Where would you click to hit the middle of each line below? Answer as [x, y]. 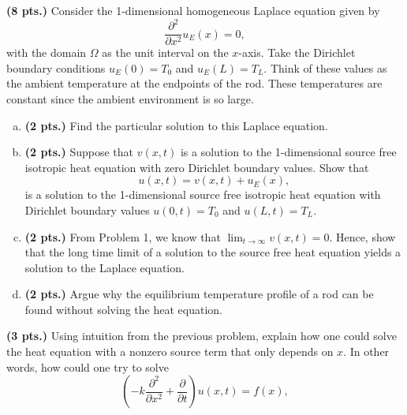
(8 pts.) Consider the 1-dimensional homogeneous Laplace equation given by [193, 10]
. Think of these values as [325, 67]
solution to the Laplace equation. [105, 267]
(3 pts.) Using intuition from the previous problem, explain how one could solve [202, 336]
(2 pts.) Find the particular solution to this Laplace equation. [176, 125]
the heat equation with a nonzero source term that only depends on [170, 351]
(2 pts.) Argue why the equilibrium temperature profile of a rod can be [199, 294]
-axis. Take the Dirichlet [297, 52]
